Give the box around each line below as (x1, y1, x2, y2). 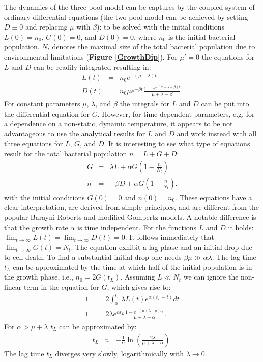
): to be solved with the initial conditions (97, 21, 225, 32)
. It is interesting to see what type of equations (104, 138, 250, 149)
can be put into (201, 98, 249, 109)
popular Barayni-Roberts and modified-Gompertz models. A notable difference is (4, 211, 256, 222)
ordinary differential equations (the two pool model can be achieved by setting (4, 11, 248, 22)
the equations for (201, 51, 255, 62)
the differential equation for (4, 108, 90, 119)
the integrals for (120, 98, 170, 109)
